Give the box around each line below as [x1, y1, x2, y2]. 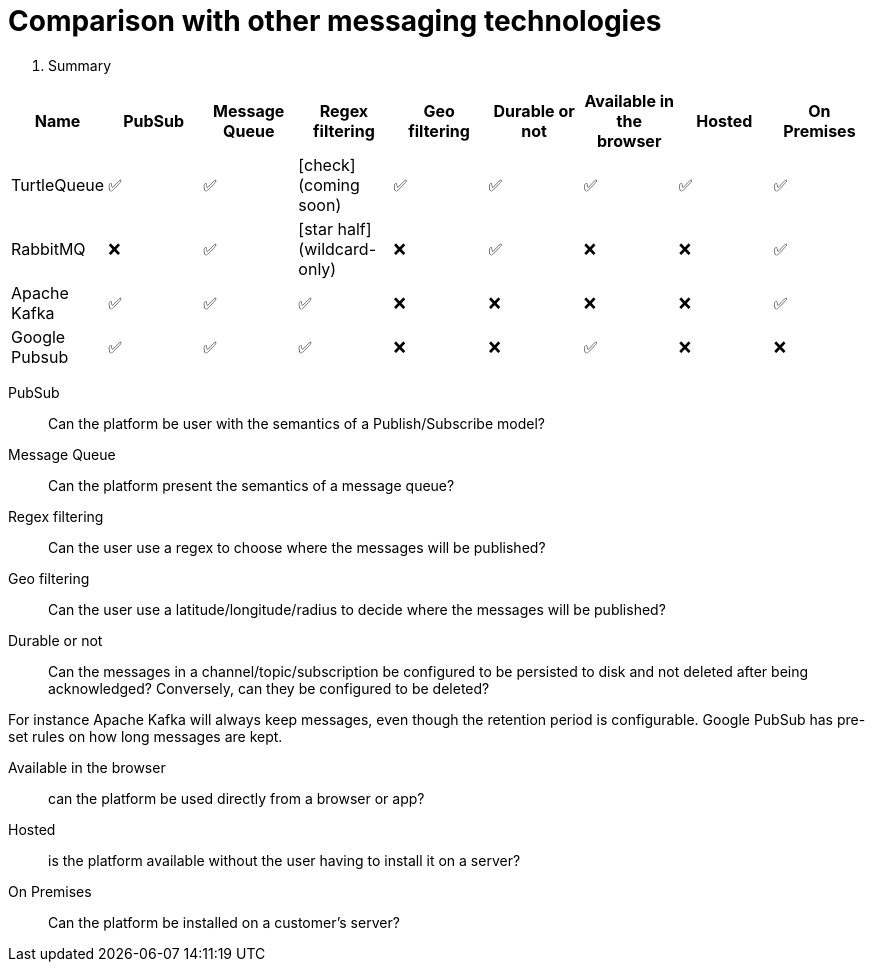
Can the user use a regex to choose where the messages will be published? [48, 538, 546, 556]
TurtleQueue [11, 174, 105, 195]
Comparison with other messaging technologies [8, 4, 662, 38]
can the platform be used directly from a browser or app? [48, 789, 425, 807]
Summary [48, 56, 112, 74]
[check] [298, 154, 356, 175]
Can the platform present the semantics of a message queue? [48, 476, 455, 494]
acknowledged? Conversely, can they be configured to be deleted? [48, 679, 490, 697]
